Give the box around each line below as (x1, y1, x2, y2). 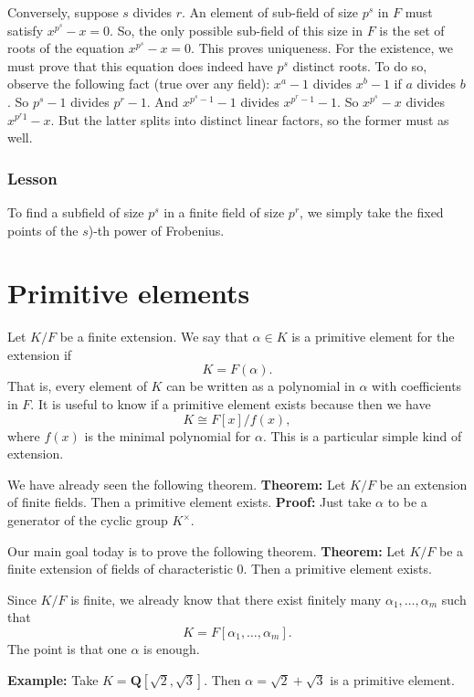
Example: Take (7, 670, 99, 689)
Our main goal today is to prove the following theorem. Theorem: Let (7, 541, 406, 560)
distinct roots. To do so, (292, 56, 427, 75)
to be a (387, 492, 427, 512)
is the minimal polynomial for (84, 426, 251, 445)
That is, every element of (7, 376, 147, 396)
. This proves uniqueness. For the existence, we (191, 38, 453, 58)
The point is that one (7, 639, 127, 658)
